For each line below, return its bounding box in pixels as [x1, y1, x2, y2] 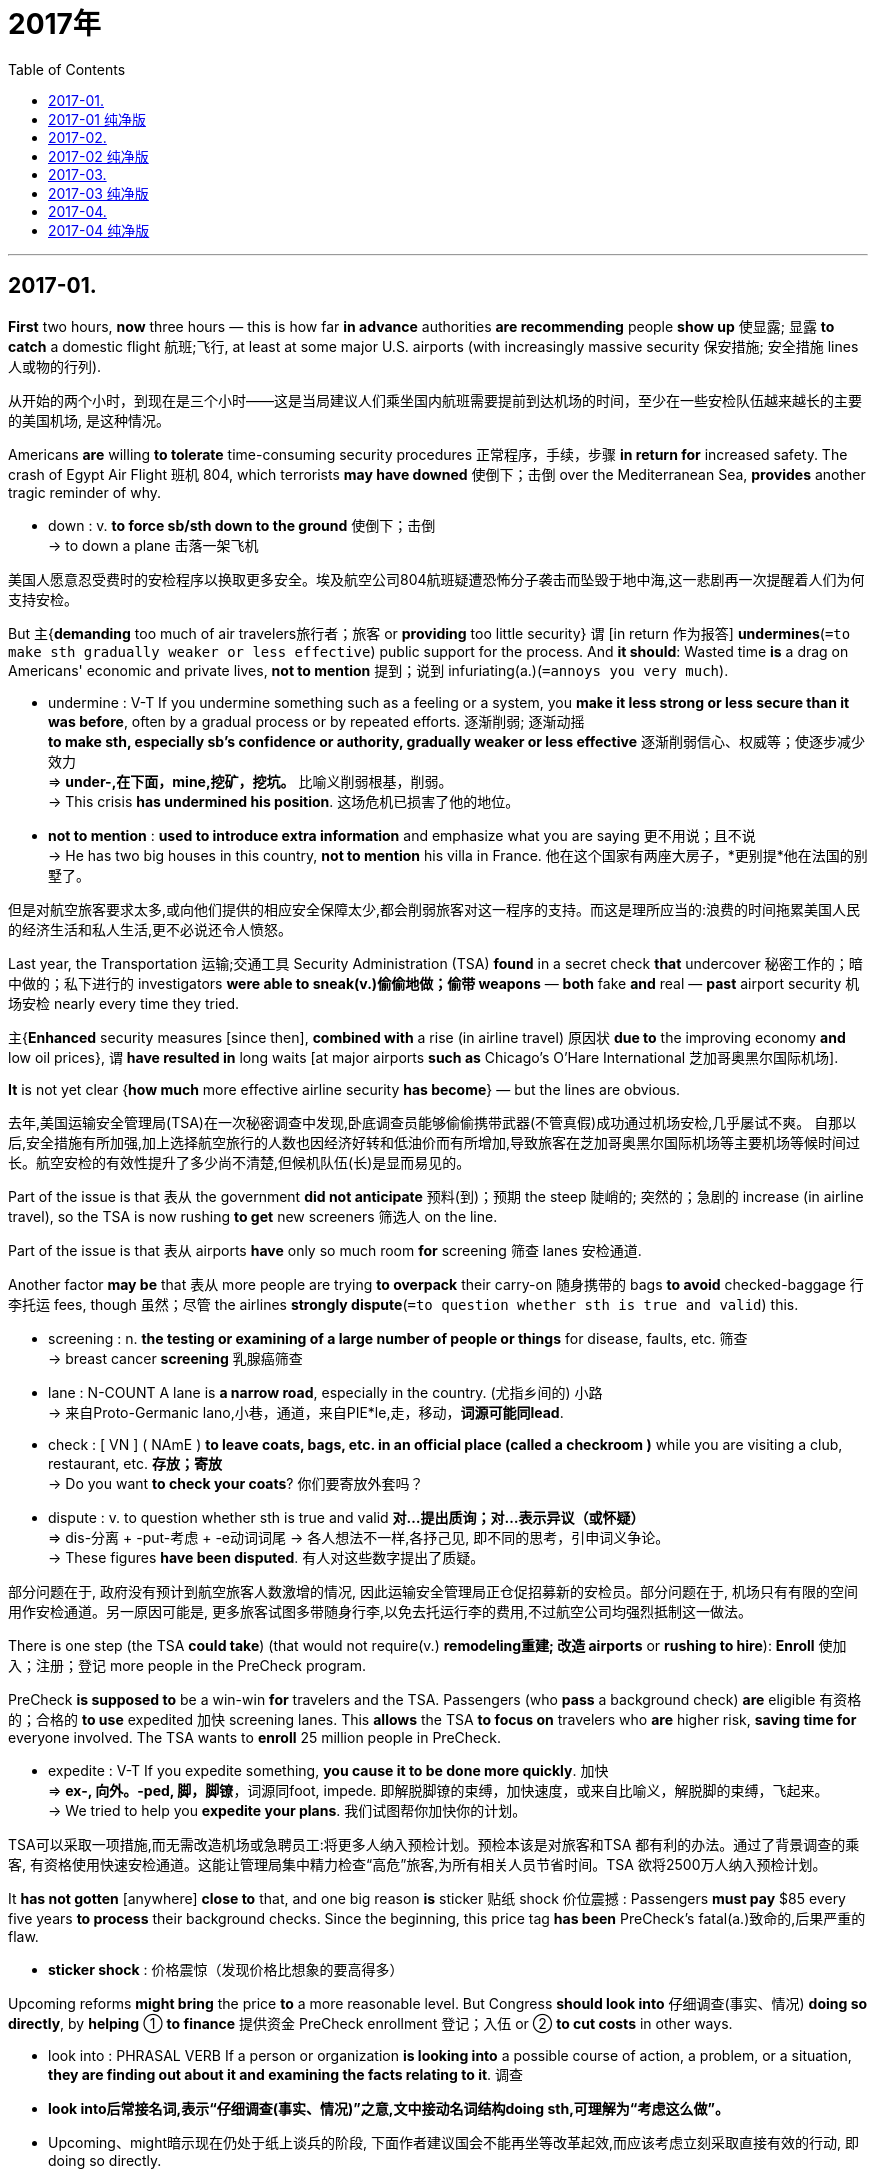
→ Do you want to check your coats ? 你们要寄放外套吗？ [48, 1474, 424, 1492]
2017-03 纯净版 [48, 184, 149, 202]
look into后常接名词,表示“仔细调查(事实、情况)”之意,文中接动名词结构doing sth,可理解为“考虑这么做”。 [48, 2099, 729, 2117]
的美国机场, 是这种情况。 [8, 411, 170, 429]
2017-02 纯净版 [48, 147, 149, 165]
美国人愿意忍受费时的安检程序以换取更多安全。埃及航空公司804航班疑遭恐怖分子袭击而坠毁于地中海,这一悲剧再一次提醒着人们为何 [8, 570, 865, 588]
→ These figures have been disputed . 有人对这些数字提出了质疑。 [48, 1548, 485, 1566]
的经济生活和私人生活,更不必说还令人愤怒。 [8, 920, 293, 938]
